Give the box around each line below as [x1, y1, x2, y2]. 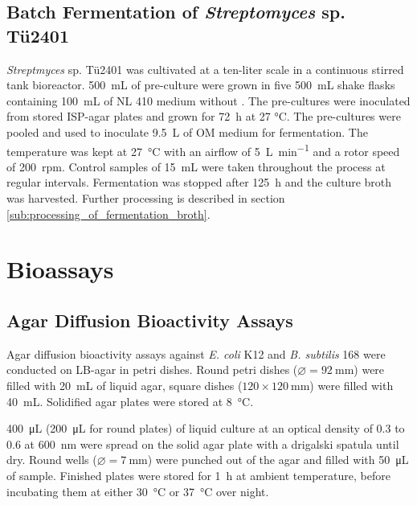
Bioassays [6, 252, 114, 285]
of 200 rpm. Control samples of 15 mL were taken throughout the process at [6, 158, 386, 174]
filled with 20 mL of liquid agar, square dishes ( [6, 376, 243, 393]
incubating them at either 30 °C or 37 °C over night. [6, 482, 269, 499]
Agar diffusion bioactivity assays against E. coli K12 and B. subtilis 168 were [6, 345, 386, 362]
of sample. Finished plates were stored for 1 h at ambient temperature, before [6, 466, 390, 483]
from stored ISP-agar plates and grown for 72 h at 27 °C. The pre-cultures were [6, 108, 401, 125]
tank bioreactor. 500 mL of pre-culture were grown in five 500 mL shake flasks [6, 76, 395, 93]
